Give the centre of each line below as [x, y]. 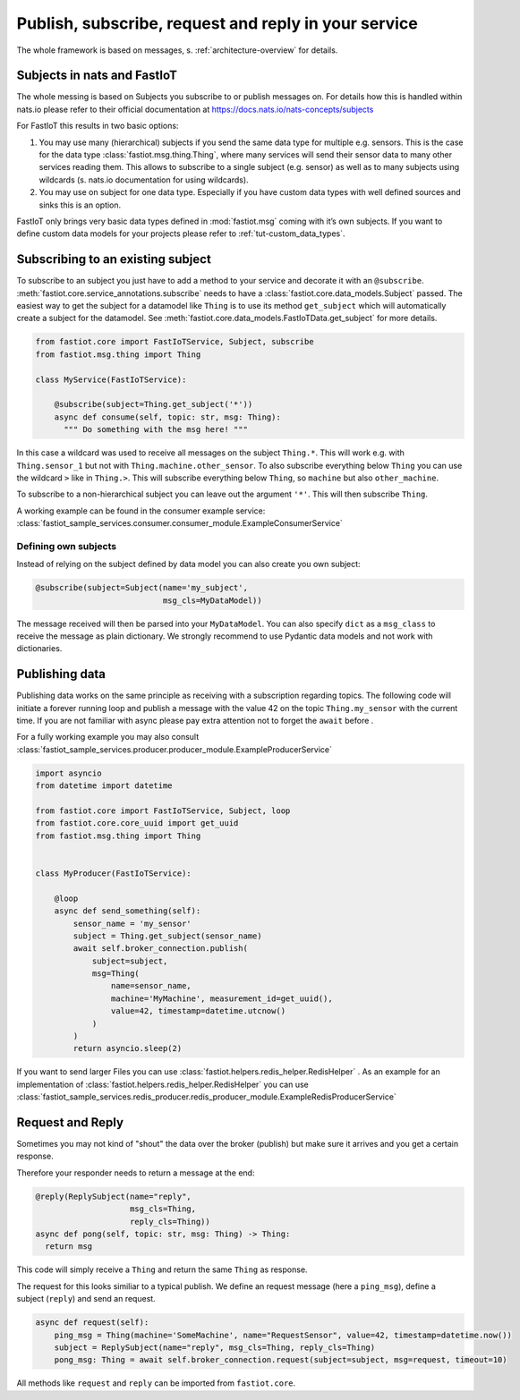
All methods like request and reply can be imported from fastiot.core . [156, 1383]
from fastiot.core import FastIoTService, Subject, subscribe [175, 342]
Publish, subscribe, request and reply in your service [217, 23]
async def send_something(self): [128, 911]
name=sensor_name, [151, 986]
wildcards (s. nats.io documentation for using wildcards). [144, 180]
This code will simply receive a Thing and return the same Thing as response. [162, 1269]
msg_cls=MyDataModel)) [213, 600]
